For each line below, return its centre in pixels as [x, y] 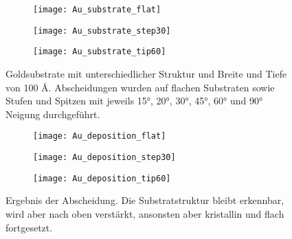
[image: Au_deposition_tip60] [102, 178]
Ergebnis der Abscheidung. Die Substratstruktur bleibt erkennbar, [145, 200]
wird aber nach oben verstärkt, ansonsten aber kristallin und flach [145, 213]
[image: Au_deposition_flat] [100, 136]
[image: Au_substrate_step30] [102, 31]
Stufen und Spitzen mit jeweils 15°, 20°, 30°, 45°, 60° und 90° [134, 101]
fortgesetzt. [29, 227]
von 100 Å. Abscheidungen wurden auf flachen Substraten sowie [140, 87]
